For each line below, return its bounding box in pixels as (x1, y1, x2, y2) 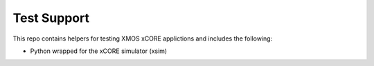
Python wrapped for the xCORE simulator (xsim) (30, 47, 168, 55)
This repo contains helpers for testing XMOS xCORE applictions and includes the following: (12, 34, 273, 43)
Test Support (12, 10, 90, 25)
